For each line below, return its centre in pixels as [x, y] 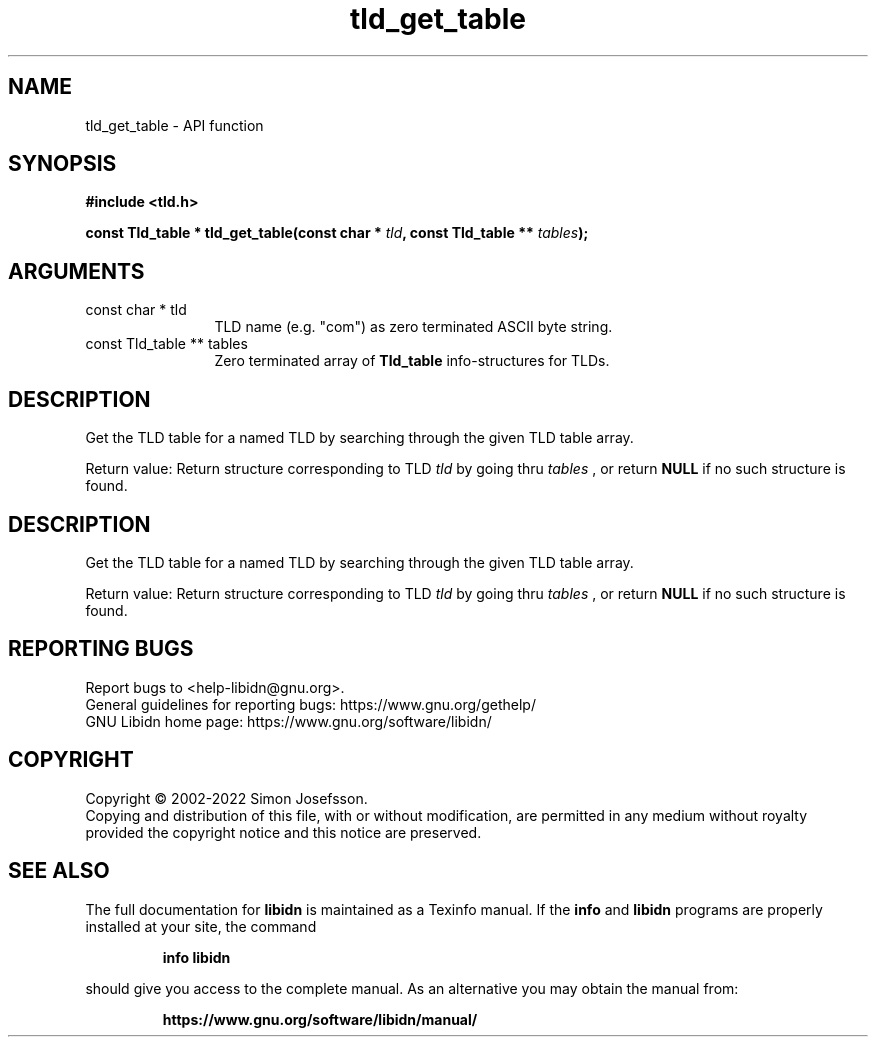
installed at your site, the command [201, 926]
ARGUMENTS [76, 271]
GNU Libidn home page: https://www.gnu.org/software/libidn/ [288, 721]
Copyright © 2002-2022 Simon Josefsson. [226, 798]
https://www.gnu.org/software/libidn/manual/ [320, 1019]
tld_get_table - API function [174, 125]
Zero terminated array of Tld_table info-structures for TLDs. [412, 361]
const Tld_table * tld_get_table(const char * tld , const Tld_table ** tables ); [337, 233]
